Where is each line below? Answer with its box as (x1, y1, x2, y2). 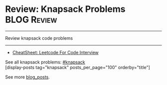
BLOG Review (5, 14, 57, 25)
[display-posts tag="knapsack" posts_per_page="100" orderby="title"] (5, 64, 150, 70)
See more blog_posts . (5, 74, 50, 80)
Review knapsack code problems (5, 35, 73, 41)
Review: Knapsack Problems (5, 3, 126, 15)
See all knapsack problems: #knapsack (5, 59, 85, 65)
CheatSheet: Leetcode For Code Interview (12, 49, 99, 55)
